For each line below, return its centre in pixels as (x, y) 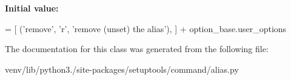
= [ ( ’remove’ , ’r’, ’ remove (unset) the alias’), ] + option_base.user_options (146, 28)
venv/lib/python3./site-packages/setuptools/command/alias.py (122, 69)
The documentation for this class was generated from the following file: (137, 49)
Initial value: (32, 8)
